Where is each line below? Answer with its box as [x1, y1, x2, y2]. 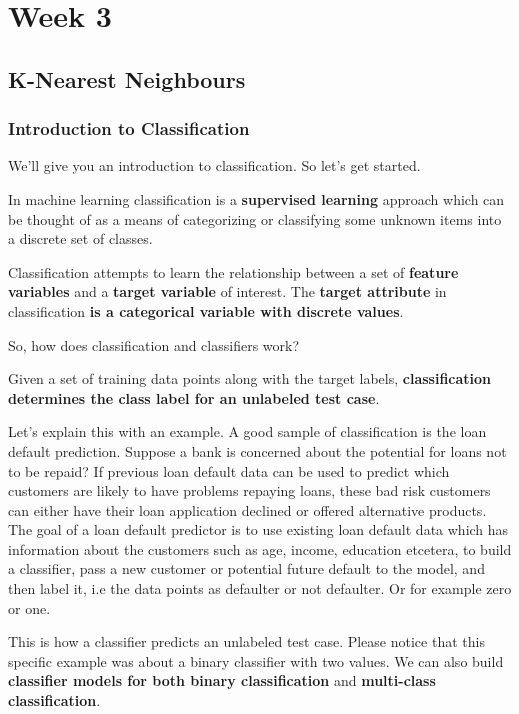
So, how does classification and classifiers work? [8, 334, 300, 355]
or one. [8, 597, 51, 618]
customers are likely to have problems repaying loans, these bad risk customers [8, 480, 491, 501]
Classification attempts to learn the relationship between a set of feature [8, 261, 459, 282]
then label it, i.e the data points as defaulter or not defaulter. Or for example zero [8, 578, 512, 599]
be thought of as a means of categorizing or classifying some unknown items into [8, 208, 502, 229]
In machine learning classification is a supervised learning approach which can [8, 188, 505, 209]
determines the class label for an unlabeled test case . [8, 387, 380, 408]
